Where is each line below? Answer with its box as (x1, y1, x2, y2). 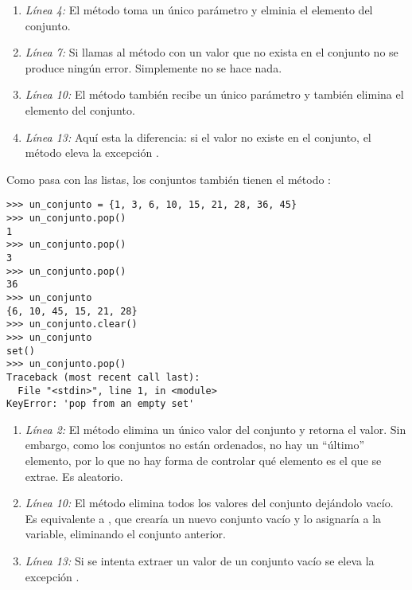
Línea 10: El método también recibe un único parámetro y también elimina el (25, 86, 404, 103)
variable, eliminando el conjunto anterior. (25, 526, 226, 542)
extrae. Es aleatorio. (25, 467, 123, 484)
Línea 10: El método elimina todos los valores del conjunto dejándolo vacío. (25, 494, 394, 511)
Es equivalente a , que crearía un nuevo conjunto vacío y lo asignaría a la (25, 510, 382, 526)
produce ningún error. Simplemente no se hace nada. (25, 59, 282, 76)
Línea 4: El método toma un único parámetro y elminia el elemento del (25, 2, 373, 18)
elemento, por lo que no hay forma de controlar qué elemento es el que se (25, 452, 382, 469)
